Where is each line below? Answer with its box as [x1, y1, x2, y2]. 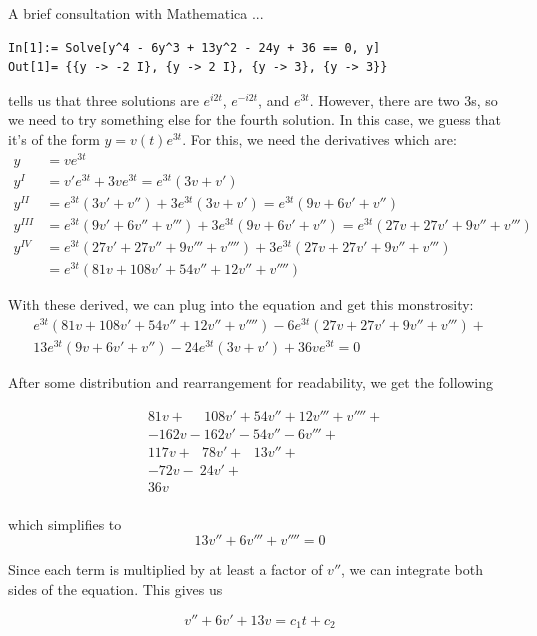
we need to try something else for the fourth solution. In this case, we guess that [8, 109, 501, 130]
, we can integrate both [341, 559, 484, 580]
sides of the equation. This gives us [8, 579, 223, 599]
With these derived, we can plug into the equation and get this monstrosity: [8, 294, 474, 315]
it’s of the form [8, 128, 100, 149]
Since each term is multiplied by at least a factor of [8, 559, 323, 580]
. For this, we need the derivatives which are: [182, 128, 457, 149]
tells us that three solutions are [8, 89, 199, 110]
